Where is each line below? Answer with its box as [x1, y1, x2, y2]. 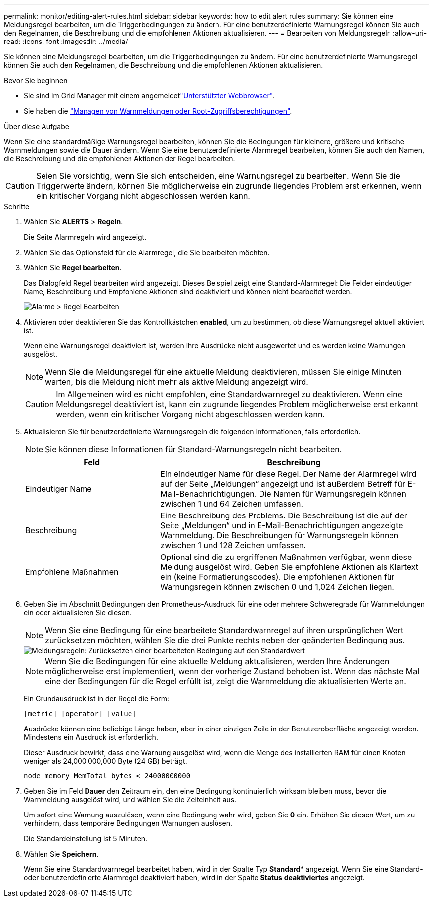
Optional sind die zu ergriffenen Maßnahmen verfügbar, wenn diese [160, 552, 412, 562]
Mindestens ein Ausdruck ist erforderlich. [24, 733, 158, 741]
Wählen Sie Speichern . [24, 850, 99, 858]
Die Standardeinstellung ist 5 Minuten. [24, 834, 148, 843]
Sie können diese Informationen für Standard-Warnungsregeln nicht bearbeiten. [45, 444, 342, 454]
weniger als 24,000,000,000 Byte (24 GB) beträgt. [24, 757, 187, 765]
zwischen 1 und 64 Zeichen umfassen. [160, 499, 303, 509]
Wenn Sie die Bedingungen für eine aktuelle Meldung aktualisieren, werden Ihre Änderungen [45, 656, 390, 666]
